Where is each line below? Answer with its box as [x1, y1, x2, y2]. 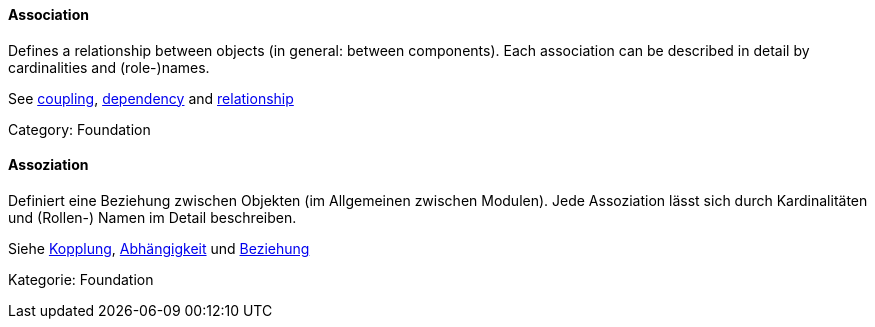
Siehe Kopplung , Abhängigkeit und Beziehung [8, 239, 310, 257]
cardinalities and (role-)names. [8, 58, 210, 76]
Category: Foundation [8, 120, 151, 138]
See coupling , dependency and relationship [8, 89, 294, 107]
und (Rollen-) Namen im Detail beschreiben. [8, 208, 297, 226]
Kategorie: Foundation [8, 270, 154, 288]
